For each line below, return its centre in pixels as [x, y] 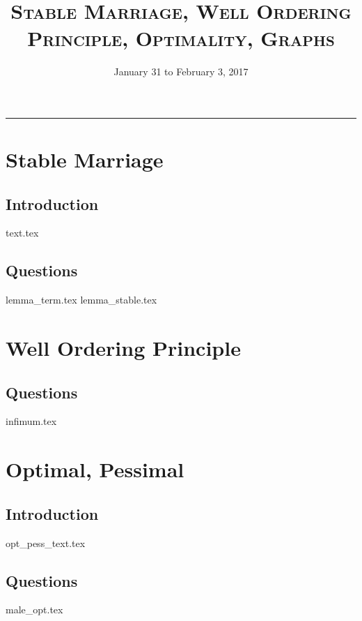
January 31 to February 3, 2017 [181, 72]
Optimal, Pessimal [95, 469]
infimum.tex [31, 421]
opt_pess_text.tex [46, 543]
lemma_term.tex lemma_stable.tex [81, 300]
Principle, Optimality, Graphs [181, 38]
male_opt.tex [34, 609]
